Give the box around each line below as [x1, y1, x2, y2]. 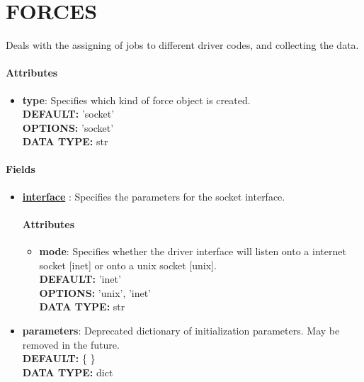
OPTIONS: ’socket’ [22, 120, 114, 135]
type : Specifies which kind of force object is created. [22, 92, 251, 107]
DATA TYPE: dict [22, 364, 113, 379]
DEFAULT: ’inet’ [39, 271, 121, 286]
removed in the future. [22, 337, 120, 352]
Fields [6, 162, 35, 176]
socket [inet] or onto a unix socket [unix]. [39, 257, 217, 272]
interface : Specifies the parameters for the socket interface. [22, 189, 285, 203]
